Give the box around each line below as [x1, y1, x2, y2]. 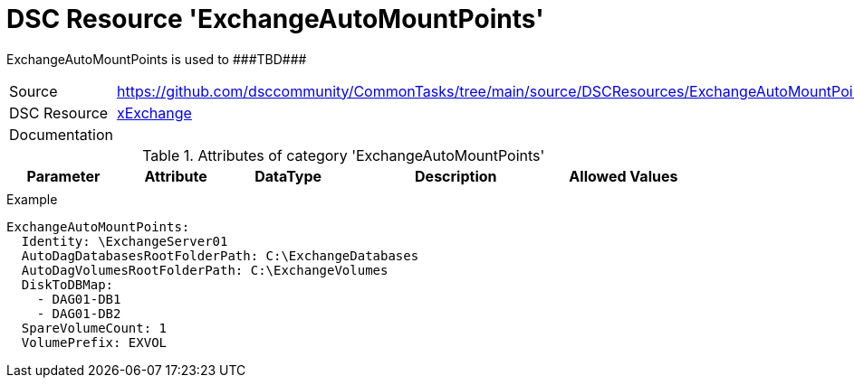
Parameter [26, 166, 101, 185]
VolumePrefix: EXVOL [21, 334, 168, 350]
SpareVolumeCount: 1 [21, 320, 168, 335]
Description [415, 166, 497, 185]
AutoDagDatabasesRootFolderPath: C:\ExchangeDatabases [21, 248, 419, 263]
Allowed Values [569, 166, 678, 185]
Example [6, 191, 58, 207]
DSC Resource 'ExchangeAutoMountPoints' [6, 4, 544, 34]
